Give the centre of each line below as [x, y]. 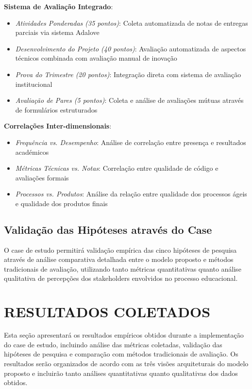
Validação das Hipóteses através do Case [108, 229]
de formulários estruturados [56, 109]
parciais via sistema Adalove [57, 32]
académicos [32, 152]
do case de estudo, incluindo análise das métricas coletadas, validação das [113, 344]
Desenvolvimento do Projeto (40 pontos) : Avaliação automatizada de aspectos [131, 48]
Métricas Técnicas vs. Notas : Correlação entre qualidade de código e [117, 168]
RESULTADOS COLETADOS [107, 312]
